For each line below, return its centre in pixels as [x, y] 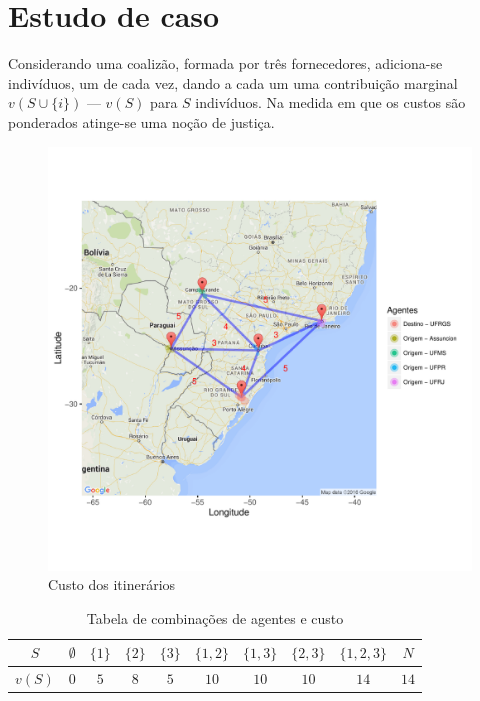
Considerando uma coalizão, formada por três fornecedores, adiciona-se [225, 63]
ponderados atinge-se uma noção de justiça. [141, 121]
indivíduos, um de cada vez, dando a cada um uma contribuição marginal [233, 82]
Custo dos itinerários [112, 584]
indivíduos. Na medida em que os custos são [330, 102]
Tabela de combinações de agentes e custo [215, 617]
